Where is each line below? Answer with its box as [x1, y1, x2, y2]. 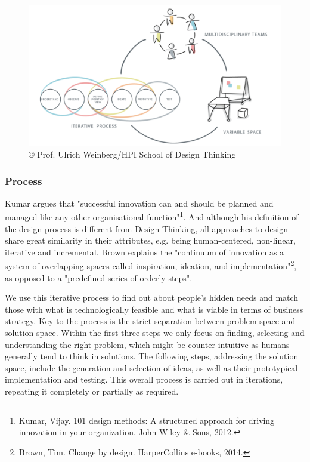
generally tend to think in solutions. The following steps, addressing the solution [5, 350, 299, 362]
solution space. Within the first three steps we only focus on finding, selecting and [5, 327, 305, 339]
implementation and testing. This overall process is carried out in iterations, [5, 373, 283, 386]
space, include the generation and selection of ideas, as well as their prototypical [5, 361, 298, 374]
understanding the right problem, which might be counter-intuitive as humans [5, 338, 290, 350]
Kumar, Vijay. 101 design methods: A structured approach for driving [18, 414, 275, 426]
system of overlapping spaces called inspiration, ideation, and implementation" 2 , [5, 258, 297, 272]
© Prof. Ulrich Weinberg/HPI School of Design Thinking [29, 148, 236, 161]
